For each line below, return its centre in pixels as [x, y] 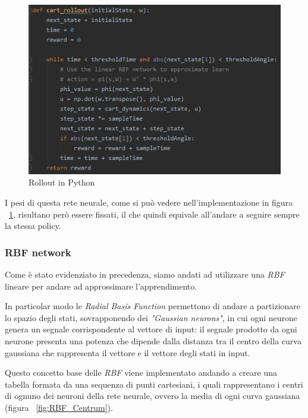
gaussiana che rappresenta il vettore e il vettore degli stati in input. [128, 352]
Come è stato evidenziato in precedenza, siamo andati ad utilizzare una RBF [145, 274]
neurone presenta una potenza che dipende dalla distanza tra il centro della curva [153, 341]
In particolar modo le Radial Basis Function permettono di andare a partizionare [153, 306]
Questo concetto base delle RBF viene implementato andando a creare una [141, 373]
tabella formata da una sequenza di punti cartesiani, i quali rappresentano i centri [154, 384]
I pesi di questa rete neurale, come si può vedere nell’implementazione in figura [149, 202]
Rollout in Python [62, 182]
